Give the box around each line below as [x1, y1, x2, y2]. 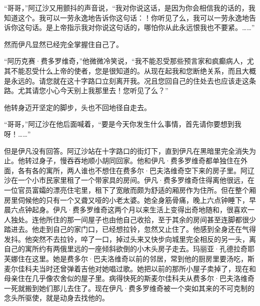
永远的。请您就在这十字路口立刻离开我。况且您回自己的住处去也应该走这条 [10, 75, 256, 86]
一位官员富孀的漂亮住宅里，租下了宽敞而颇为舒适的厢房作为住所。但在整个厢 [4, 184, 256, 195]
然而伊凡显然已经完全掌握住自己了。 [4, 39, 123, 49]
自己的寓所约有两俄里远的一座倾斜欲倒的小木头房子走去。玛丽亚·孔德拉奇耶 [4, 243, 254, 254]
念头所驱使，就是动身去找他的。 [4, 292, 109, 303]
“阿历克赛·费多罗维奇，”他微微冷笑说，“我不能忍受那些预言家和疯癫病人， [4, 56, 247, 66]
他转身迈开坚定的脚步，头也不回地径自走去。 [4, 102, 151, 112]
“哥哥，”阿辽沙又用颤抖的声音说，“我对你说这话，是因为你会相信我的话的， [4, 3, 248, 13]
